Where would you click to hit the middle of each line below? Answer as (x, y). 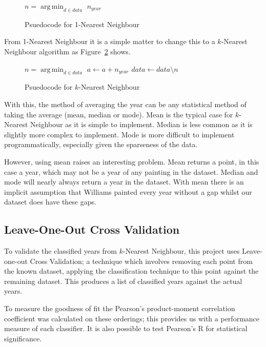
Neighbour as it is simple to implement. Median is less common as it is (141, 124)
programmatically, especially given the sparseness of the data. (101, 144)
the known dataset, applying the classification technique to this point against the (131, 271)
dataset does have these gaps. (50, 202)
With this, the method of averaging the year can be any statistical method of (125, 104)
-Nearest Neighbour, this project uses (181, 251)
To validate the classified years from (61, 251)
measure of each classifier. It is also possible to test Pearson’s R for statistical (126, 328)
